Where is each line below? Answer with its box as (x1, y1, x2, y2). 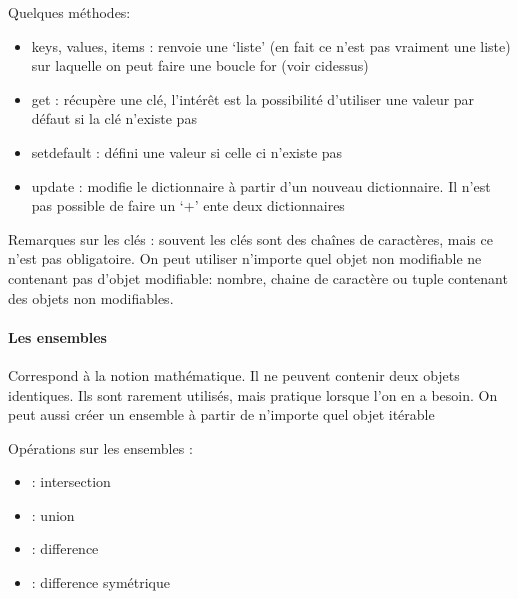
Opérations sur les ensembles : (8, 437, 193, 458)
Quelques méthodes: (8, 2, 131, 22)
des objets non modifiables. (8, 287, 174, 308)
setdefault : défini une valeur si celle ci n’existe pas (31, 141, 343, 162)
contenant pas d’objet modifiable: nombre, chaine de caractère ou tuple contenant (8, 267, 508, 288)
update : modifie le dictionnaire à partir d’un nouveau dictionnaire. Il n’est (31, 175, 491, 196)
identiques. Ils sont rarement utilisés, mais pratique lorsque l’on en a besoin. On (8, 384, 498, 405)
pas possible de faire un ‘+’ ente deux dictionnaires (31, 195, 345, 216)
